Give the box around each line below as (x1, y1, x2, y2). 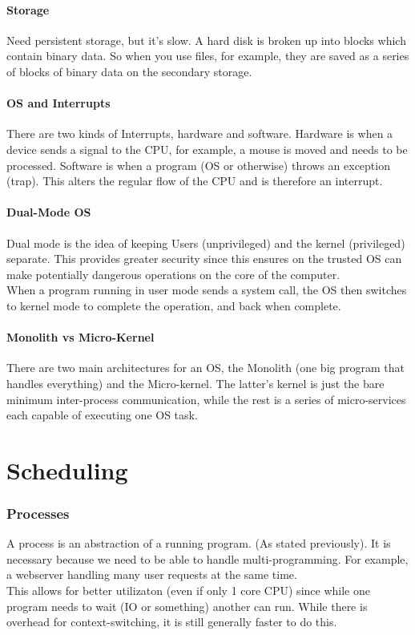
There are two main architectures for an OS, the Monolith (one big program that (6, 359, 405, 376)
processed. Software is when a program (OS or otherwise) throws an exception (6, 156, 390, 173)
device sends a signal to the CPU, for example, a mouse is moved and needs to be (6, 140, 408, 157)
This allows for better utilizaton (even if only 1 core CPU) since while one (6, 582, 370, 599)
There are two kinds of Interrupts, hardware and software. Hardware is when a (6, 125, 393, 142)
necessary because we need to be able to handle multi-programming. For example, (6, 550, 409, 567)
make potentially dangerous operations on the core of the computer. (6, 265, 340, 282)
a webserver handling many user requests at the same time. (6, 566, 297, 583)
